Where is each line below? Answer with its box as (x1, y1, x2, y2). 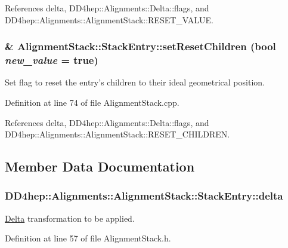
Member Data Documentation (5, 157, 195, 176)
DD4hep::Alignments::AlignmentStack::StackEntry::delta (5, 188, 283, 203)
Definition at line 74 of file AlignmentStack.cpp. (5, 96, 179, 108)
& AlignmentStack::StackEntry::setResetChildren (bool (5, 39, 276, 54)
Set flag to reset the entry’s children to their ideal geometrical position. (5, 76, 265, 88)
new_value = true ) (5, 53, 98, 68)
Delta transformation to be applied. (5, 212, 135, 224)
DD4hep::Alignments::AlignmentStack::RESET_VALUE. (5, 13, 213, 26)
